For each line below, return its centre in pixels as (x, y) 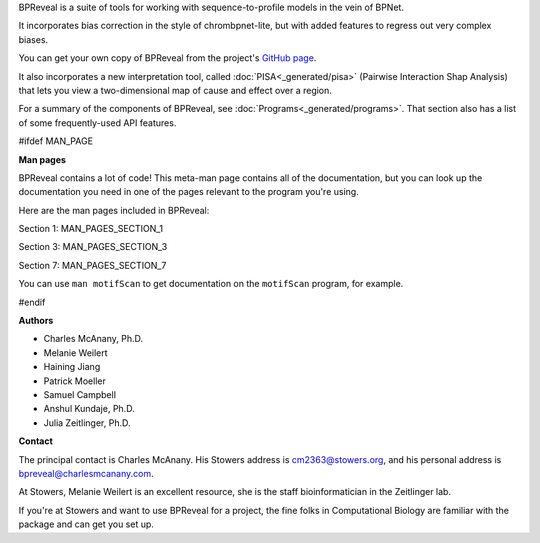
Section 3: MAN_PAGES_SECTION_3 (93, 247)
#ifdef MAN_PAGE (56, 141)
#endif (32, 302)
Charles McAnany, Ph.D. (93, 339)
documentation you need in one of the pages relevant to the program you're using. (188, 192)
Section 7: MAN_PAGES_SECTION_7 (92, 265)
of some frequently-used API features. (97, 122)
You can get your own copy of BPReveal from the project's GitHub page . (167, 58)
